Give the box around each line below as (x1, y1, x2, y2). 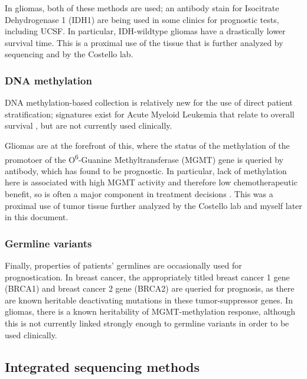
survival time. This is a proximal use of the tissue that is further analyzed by (5, 36, 283, 48)
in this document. (5, 211, 68, 223)
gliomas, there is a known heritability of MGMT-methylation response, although (5, 305, 296, 318)
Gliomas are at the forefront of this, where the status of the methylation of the (5, 139, 290, 151)
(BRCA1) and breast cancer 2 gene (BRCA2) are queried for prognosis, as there (5, 282, 295, 295)
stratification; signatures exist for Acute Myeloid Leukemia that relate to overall (5, 107, 295, 120)
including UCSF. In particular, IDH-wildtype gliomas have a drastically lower (5, 25, 286, 37)
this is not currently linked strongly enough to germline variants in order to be (5, 316, 289, 329)
